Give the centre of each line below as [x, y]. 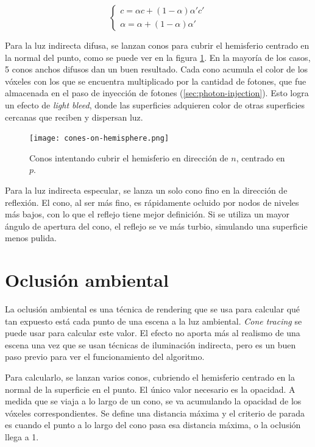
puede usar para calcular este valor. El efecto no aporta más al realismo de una [153, 333]
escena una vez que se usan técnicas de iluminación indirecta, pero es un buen [150, 344]
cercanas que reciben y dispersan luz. [74, 117]
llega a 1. [22, 437]
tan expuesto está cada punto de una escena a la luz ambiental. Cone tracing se [154, 321]
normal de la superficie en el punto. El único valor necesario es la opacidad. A [150, 389]
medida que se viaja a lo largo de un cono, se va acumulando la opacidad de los [153, 401]
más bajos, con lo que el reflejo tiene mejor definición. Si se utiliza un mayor [147, 214]
